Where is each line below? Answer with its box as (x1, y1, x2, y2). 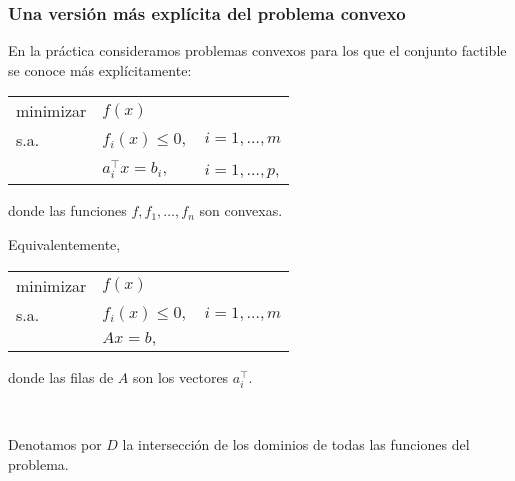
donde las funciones (8, 200, 127, 221)
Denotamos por (8, 434, 102, 455)
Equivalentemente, (8, 234, 121, 254)
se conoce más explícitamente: (8, 59, 192, 80)
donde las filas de (8, 366, 114, 387)
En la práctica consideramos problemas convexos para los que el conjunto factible (8, 40, 507, 61)
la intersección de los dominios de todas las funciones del (122, 434, 470, 455)
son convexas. (199, 200, 283, 221)
